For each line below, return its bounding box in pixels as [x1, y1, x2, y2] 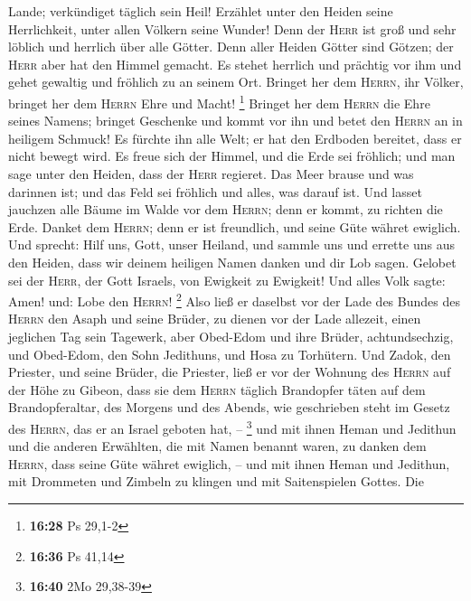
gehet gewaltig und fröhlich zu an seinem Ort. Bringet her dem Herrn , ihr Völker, [8, 72, 464, 91]
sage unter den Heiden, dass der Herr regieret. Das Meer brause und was [8, 164, 414, 183]
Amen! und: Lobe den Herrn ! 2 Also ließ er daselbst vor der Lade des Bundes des [8, 289, 460, 310]
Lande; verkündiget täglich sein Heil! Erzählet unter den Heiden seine [8, 2, 393, 20]
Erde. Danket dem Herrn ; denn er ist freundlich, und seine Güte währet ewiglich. [8, 217, 461, 236]
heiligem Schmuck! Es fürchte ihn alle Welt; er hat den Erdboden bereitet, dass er [8, 128, 462, 147]
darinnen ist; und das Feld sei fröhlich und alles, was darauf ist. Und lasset [8, 182, 422, 201]
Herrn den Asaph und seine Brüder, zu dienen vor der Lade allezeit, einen [8, 309, 421, 328]
